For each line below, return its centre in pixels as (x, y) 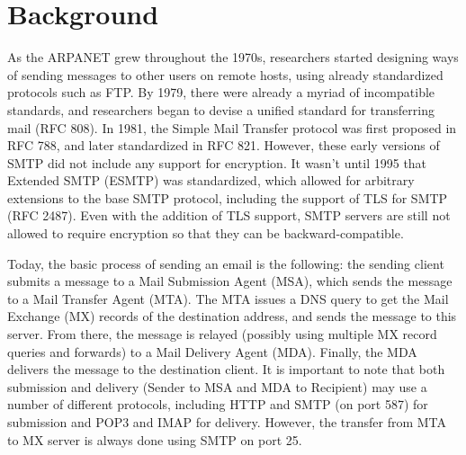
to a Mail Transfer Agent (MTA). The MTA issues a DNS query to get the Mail (228, 298)
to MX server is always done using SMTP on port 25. (155, 439)
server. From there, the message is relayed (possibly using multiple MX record (222, 334)
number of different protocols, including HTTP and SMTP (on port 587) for (218, 404)
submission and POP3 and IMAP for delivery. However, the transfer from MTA (227, 422)
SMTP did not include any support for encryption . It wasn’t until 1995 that (217, 162)
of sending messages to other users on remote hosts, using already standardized (225, 74)
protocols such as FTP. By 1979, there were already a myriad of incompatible (221, 92)
